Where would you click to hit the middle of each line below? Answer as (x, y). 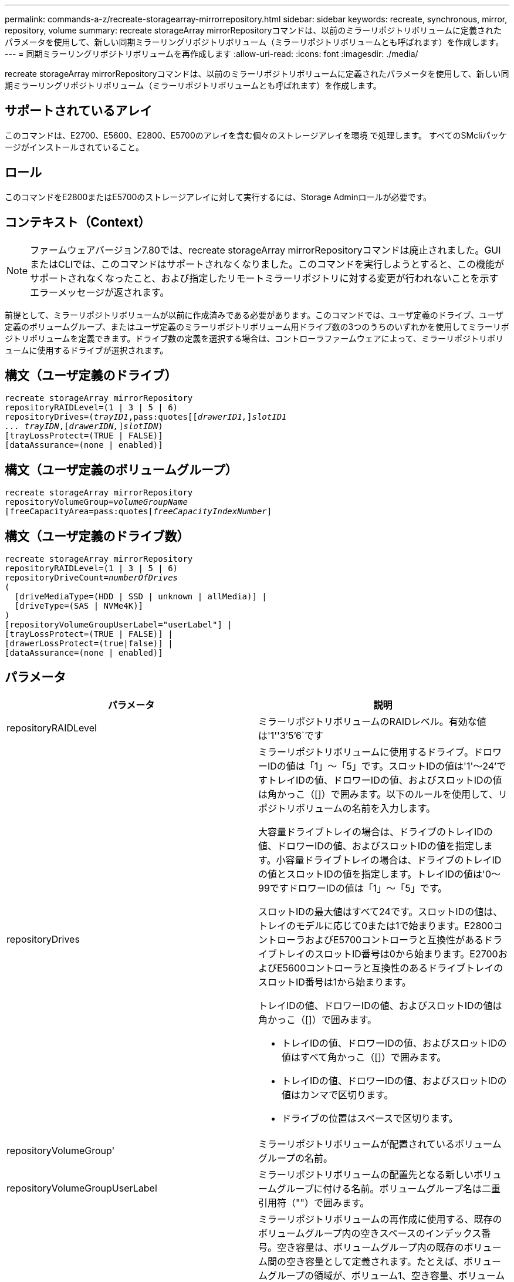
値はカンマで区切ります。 (338, 1094)
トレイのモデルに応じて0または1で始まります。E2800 (376, 925)
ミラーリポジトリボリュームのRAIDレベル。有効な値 (372, 721)
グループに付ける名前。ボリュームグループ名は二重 (389, 1188)
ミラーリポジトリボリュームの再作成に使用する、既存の (380, 1219)
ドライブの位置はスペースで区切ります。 (370, 1118)
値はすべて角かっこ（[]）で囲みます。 (364, 1057)
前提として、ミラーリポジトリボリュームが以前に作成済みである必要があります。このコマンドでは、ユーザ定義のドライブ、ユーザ (254, 315)
